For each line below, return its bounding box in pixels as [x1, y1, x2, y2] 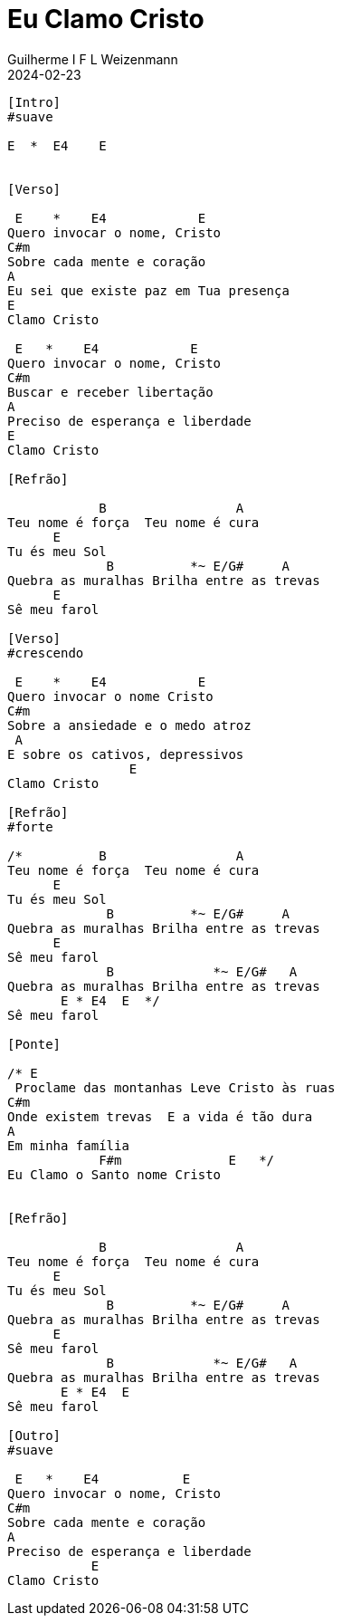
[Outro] [7, 1427, 62, 1443]
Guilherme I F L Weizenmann [7, 51, 178, 67]
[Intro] [7, 94, 62, 110]
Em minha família [7, 1138, 129, 1153]
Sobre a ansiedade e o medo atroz [7, 717, 252, 733]
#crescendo [7, 645, 84, 660]
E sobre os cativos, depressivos [7, 746, 244, 762]
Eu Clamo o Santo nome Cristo [7, 1167, 222, 1182]
